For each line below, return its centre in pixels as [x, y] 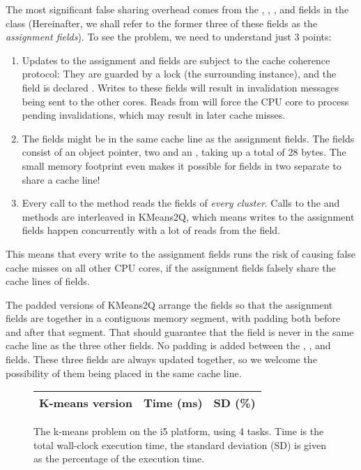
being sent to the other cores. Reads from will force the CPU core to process [185, 101]
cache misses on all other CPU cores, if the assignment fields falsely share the [171, 267]
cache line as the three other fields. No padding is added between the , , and [168, 345]
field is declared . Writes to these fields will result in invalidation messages [180, 87]
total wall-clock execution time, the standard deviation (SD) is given [180, 445]
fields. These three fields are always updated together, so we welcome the [161, 359]
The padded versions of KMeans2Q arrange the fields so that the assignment [169, 304]
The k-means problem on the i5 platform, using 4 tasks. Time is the [179, 431]
